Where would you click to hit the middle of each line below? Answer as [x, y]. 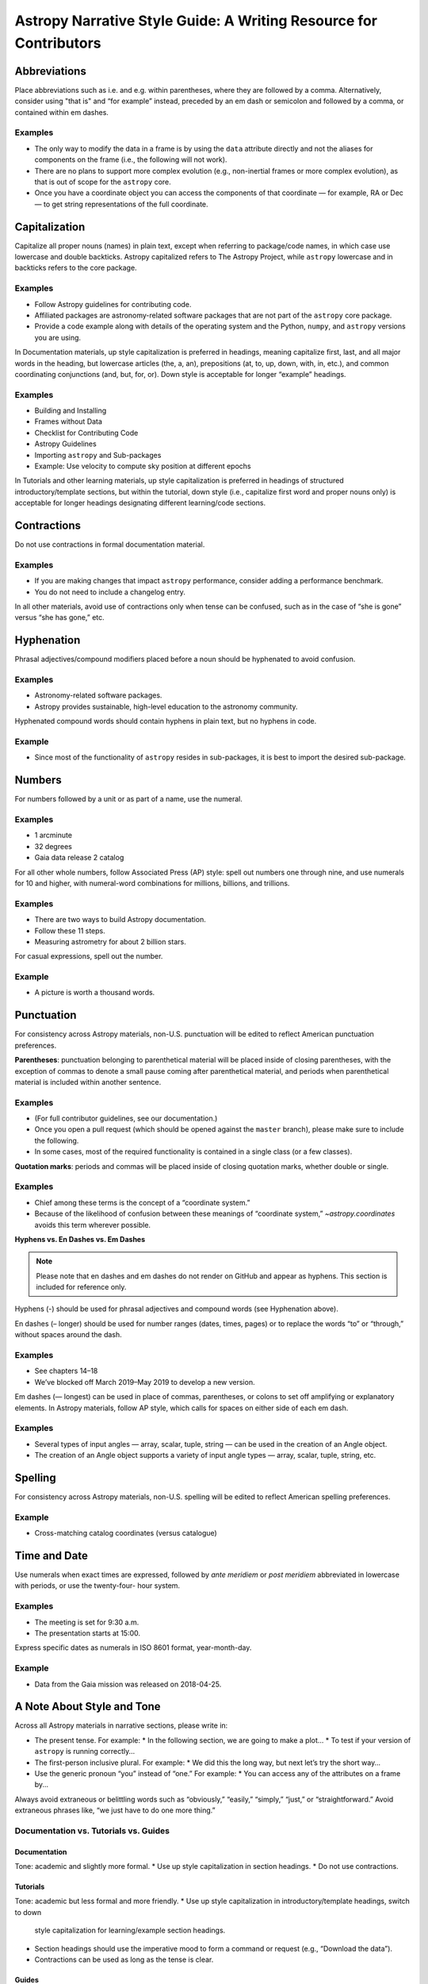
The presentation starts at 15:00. [88, 1633]
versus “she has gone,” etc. [59, 617]
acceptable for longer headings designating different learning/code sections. [140, 503]
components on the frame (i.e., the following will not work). [131, 160]
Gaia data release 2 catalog [79, 858]
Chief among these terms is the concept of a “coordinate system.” [142, 1202]
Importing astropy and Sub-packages [98, 455]
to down [28, 1912]
